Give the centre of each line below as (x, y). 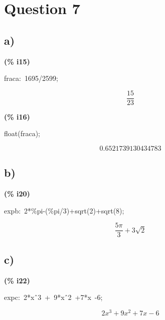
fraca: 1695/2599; (31, 78)
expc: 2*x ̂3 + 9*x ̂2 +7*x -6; (53, 297)
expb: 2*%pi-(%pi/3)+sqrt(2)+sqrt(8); (64, 210)
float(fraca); (22, 133)
